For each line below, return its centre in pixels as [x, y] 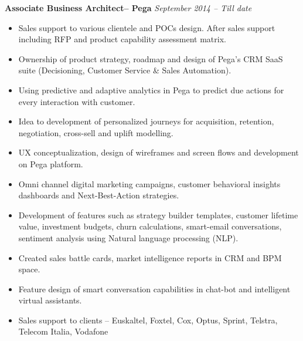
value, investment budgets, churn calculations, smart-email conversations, [150, 226]
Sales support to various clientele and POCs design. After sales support [147, 27]
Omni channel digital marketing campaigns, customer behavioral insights [149, 183]
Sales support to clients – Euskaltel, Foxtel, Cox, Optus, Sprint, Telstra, [148, 320]
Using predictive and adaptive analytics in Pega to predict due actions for [151, 90]
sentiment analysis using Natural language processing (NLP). [128, 237]
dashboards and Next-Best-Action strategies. [99, 195]
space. [29, 269]
